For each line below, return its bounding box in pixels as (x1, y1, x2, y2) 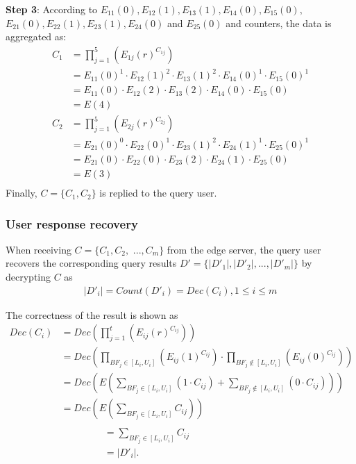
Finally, (6, 185, 37, 200)
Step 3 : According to (6, 2, 98, 16)
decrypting (6, 270, 51, 284)
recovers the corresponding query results (6, 256, 177, 270)
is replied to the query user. (99, 185, 217, 200)
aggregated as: (6, 29, 67, 44)
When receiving (6, 242, 71, 256)
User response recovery (6, 215, 138, 232)
